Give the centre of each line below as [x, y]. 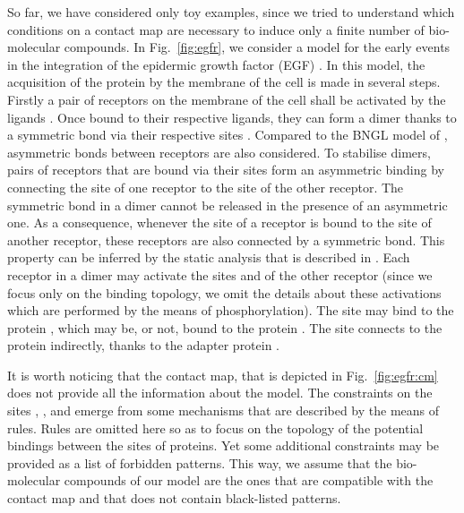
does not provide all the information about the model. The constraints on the [220, 393]
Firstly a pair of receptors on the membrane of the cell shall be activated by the [227, 99]
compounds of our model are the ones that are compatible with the [249, 480]
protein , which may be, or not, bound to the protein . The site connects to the [225, 327]
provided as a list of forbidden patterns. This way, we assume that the [200, 462]
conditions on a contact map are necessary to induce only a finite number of [216, 29]
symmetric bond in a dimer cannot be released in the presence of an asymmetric [228, 205]
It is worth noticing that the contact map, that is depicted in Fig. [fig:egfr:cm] [223, 375]
